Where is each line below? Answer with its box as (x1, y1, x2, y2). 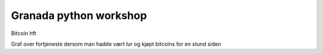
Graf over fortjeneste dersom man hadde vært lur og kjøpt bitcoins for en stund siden (11, 40, 221, 47)
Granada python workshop (11, 9, 147, 22)
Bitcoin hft (11, 30, 36, 37)
